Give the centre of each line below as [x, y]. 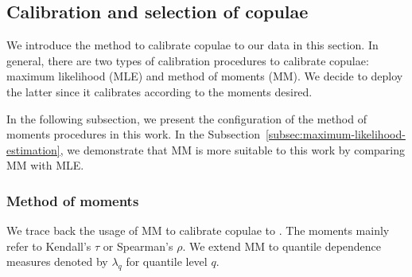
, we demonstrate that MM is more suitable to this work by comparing [233, 149]
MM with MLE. [45, 165]
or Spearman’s [138, 246]
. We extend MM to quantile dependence [282, 246]
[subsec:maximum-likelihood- [335, 134]
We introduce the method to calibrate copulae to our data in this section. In [192, 45]
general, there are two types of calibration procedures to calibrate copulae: [188, 60]
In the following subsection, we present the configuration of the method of [187, 118]
